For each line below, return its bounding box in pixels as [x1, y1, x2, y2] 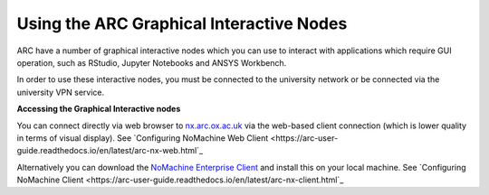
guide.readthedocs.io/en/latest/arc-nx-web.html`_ [16, 145, 204, 156]
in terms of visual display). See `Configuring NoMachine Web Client [16, 132, 269, 144]
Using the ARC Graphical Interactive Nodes [16, 14, 348, 33]
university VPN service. [16, 87, 104, 97]
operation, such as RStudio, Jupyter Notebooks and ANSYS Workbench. [16, 57, 287, 68]
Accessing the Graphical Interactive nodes [16, 104, 181, 115]
